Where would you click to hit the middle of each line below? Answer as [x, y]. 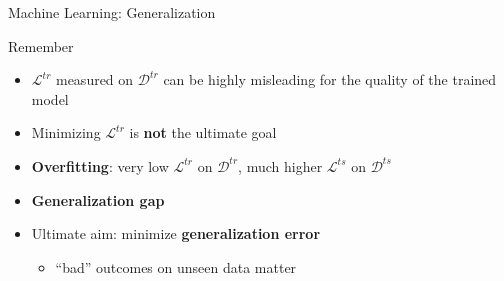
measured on [94, 79]
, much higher [280, 165]
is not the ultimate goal [203, 132]
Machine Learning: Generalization [112, 12]
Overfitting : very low [100, 165]
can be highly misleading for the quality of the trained [330, 79]
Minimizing [66, 132]
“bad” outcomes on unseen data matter [176, 266]
